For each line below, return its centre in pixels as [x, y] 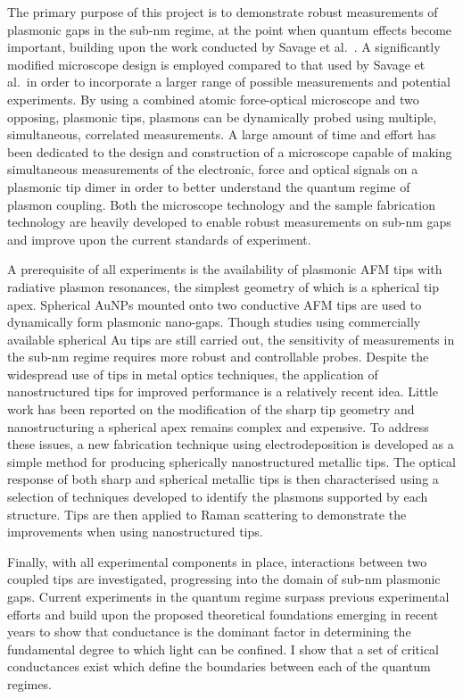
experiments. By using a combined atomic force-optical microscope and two [213, 99]
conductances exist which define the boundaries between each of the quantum [219, 666]
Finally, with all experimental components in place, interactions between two [217, 561]
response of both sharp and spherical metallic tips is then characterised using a [223, 479]
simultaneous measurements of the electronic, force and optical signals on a [213, 169]
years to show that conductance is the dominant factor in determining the [209, 632]
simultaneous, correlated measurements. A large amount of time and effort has [222, 134]
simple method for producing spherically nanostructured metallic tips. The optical [231, 461]
